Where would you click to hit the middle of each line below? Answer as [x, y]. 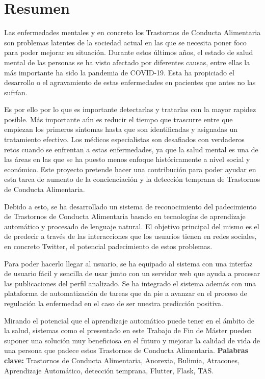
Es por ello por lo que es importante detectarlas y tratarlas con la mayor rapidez [130, 109]
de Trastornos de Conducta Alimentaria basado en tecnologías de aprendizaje [125, 216]
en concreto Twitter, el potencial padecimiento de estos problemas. [108, 246]
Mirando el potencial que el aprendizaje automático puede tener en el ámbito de [129, 320]
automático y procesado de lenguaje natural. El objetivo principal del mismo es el [132, 226]
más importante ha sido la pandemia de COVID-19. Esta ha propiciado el [119, 72]
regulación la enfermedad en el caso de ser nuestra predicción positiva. [114, 303]
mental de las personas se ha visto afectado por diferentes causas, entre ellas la [127, 62]
